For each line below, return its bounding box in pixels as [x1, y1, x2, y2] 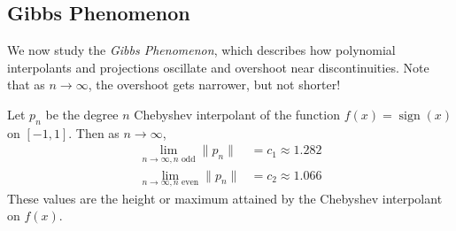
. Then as [68, 123, 120, 142]
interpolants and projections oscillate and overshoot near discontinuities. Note [7, 58, 429, 76]
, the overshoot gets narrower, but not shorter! [88, 75, 341, 94]
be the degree [45, 104, 119, 123]
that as [7, 75, 45, 94]
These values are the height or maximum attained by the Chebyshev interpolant [7, 189, 443, 207]
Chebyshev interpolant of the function [134, 104, 340, 123]
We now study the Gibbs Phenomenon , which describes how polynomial [7, 41, 396, 59]
